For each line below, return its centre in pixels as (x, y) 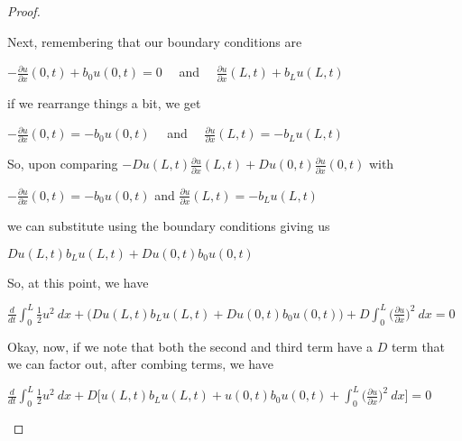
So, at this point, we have (78, 282)
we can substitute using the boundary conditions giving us (169, 226)
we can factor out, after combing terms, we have (140, 364)
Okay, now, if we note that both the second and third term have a (190, 346)
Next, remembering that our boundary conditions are (155, 41)
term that (418, 346)
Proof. (24, 11)
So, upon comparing (63, 164)
